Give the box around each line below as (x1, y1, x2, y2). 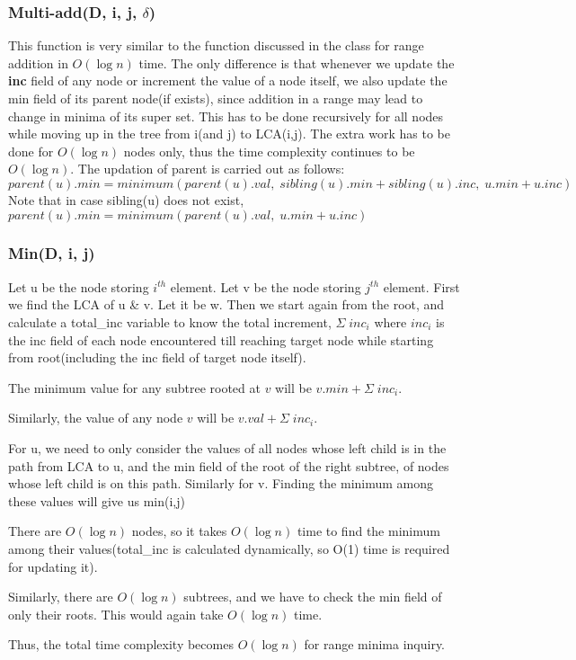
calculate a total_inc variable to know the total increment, (8, 312, 332, 331)
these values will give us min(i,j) (8, 491, 185, 510)
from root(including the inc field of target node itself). (8, 348, 306, 367)
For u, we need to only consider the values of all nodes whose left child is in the (8, 438, 447, 457)
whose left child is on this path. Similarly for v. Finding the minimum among (8, 474, 434, 493)
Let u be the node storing (8, 277, 149, 296)
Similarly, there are (8, 587, 113, 606)
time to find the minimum (297, 522, 440, 540)
